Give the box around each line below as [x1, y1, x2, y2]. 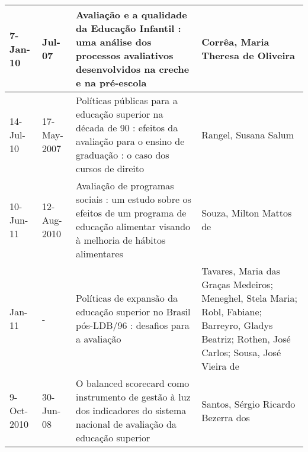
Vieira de [201, 359, 239, 373]
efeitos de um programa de [76, 206, 187, 219]
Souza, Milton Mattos [201, 206, 292, 219]
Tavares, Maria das [201, 264, 280, 277]
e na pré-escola [76, 76, 147, 89]
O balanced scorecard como [76, 376, 190, 390]
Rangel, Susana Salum [201, 127, 294, 141]
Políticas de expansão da [76, 291, 178, 305]
